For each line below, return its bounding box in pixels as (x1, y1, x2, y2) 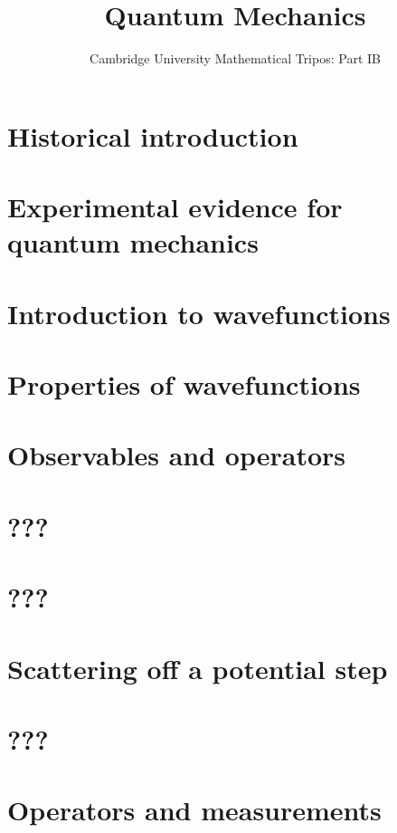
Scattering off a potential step (7, 649, 388, 686)
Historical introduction (7, 117, 298, 154)
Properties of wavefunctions (7, 366, 361, 403)
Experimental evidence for (7, 188, 343, 225)
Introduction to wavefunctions (7, 294, 391, 331)
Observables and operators (7, 436, 346, 474)
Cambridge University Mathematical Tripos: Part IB (90, 49, 381, 68)
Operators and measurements (7, 791, 382, 828)
